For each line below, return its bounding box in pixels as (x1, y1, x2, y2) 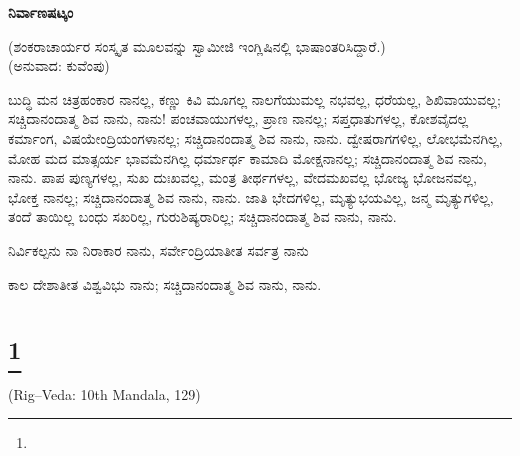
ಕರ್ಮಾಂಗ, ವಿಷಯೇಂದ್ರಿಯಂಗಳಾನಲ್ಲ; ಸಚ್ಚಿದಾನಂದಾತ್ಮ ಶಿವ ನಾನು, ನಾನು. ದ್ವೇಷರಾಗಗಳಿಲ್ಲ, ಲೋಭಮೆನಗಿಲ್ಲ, (8, 127, 503, 148)
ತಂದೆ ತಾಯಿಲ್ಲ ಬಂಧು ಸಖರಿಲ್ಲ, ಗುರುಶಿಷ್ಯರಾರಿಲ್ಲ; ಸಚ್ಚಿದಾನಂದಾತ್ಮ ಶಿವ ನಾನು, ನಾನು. (8, 206, 397, 227)
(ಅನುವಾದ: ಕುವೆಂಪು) (8, 55, 110, 76)
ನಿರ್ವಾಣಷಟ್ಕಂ (8, 2, 74, 22)
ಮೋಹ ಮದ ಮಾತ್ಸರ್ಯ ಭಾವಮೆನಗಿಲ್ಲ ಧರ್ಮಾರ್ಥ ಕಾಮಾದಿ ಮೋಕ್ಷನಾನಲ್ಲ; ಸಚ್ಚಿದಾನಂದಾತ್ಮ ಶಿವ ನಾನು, (8, 147, 487, 168)
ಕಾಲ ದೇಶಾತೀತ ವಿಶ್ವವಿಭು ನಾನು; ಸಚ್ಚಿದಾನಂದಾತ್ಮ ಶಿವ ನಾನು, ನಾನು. (8, 273, 322, 294)
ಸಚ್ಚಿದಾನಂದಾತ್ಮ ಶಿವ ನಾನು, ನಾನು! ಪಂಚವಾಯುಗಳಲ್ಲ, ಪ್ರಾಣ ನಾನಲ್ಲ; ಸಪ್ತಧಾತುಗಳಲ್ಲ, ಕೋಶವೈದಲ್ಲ (8, 108, 469, 129)
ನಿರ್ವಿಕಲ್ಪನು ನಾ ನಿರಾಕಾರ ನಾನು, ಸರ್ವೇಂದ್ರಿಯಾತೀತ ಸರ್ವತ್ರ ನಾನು (8, 239, 309, 260)
